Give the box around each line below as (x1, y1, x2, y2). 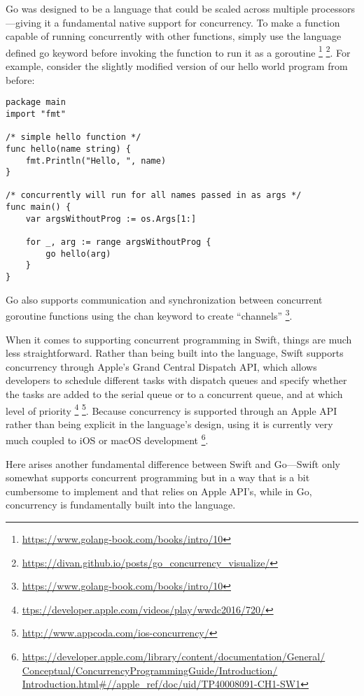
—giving (6, 15, 41, 29)
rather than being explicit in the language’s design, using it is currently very (6, 416, 333, 431)
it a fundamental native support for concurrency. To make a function (44, 15, 340, 29)
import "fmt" (6, 108, 66, 119)
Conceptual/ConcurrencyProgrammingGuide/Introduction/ (22, 662, 278, 677)
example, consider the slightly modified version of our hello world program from (6, 59, 348, 73)
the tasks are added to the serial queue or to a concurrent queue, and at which (6, 386, 343, 401)
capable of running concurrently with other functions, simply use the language (6, 29, 342, 43)
